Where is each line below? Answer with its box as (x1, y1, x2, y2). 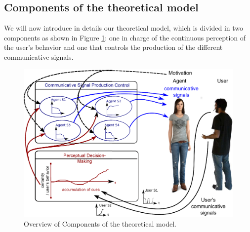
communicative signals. (4, 51, 74, 62)
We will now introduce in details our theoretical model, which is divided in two (4, 23, 244, 33)
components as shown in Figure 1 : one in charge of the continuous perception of (4, 32, 246, 42)
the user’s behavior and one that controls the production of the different (4, 42, 223, 52)
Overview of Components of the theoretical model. (24, 219, 176, 229)
